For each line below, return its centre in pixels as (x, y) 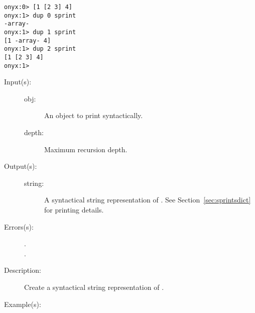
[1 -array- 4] (28, 40)
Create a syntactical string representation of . (94, 287)
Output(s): (21, 166)
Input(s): (18, 82)
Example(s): (23, 304)
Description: (23, 270)
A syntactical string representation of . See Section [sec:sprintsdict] (148, 200)
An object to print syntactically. (94, 115)
